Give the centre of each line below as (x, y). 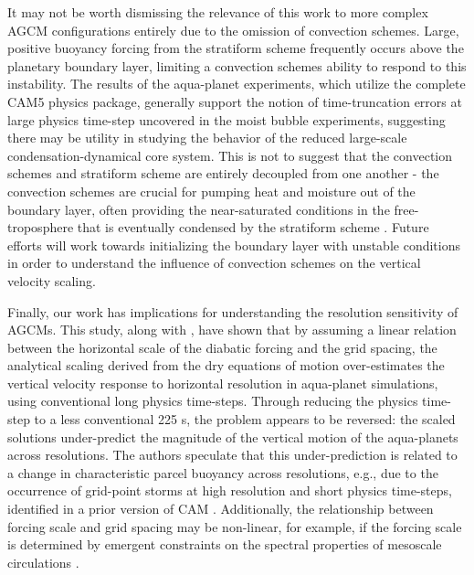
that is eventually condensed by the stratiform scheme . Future (253, 227)
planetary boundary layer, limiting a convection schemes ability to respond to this (237, 65)
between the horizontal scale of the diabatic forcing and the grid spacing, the (222, 347)
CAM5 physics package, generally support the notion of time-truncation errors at (235, 101)
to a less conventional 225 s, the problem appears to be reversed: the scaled (245, 419)
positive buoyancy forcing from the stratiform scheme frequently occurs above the (236, 48)
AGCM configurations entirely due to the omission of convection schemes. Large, (233, 30)
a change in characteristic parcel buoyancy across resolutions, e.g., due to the (223, 472)
